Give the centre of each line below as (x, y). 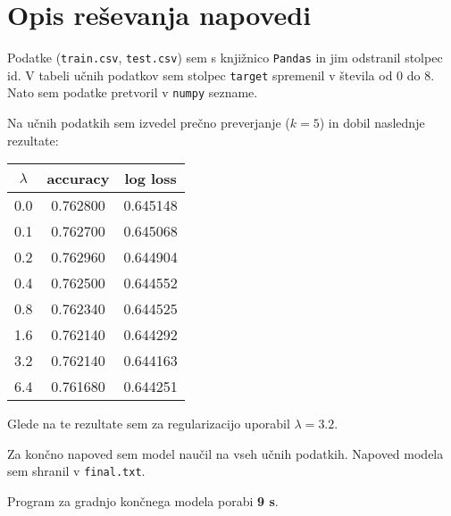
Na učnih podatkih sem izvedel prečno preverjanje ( (149, 123)
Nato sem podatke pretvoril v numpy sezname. (133, 92)
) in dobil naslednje (372, 123)
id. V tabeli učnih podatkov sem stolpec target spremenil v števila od (200, 75)
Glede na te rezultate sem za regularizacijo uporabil (149, 424)
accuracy (78, 179)
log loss (150, 179)
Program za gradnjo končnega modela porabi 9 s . (143, 501)
